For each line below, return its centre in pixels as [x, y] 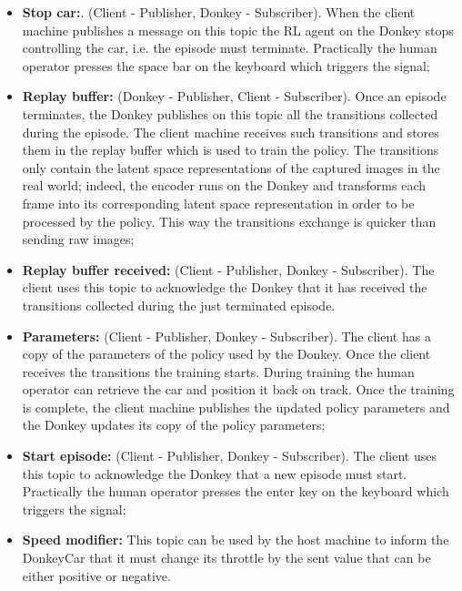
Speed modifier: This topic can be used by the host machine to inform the [236, 540]
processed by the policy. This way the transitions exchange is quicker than [229, 221]
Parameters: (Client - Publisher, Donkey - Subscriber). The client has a [226, 336]
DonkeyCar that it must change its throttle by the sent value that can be [226, 558]
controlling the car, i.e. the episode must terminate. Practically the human [230, 48]
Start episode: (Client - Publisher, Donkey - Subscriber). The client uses [229, 456]
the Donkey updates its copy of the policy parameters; [174, 425]
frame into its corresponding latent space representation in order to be [218, 203]
